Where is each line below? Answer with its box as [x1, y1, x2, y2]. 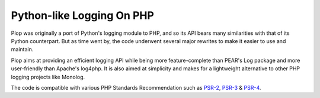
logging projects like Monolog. [11, 73, 85, 80]
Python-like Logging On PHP [11, 9, 154, 22]
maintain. [11, 46, 34, 53]
